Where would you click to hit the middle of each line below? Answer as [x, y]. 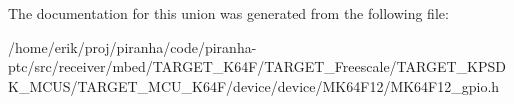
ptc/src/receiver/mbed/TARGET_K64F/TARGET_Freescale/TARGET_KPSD [257, 66]
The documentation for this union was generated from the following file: [228, 13]
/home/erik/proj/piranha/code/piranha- [132, 46]
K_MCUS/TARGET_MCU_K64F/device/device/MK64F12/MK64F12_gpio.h [254, 85]
